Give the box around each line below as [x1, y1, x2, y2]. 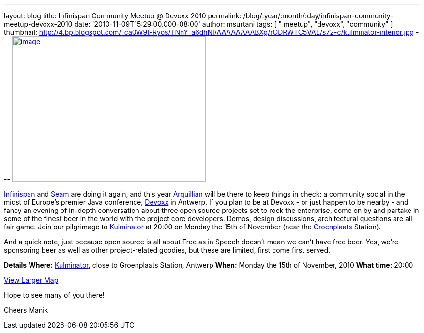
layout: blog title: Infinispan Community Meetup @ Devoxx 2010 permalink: [4, 12, 242, 20]
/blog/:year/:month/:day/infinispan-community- [243, 12, 394, 20]
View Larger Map [4, 276, 59, 284]
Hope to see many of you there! [4, 291, 105, 299]
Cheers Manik [4, 306, 48, 314]
